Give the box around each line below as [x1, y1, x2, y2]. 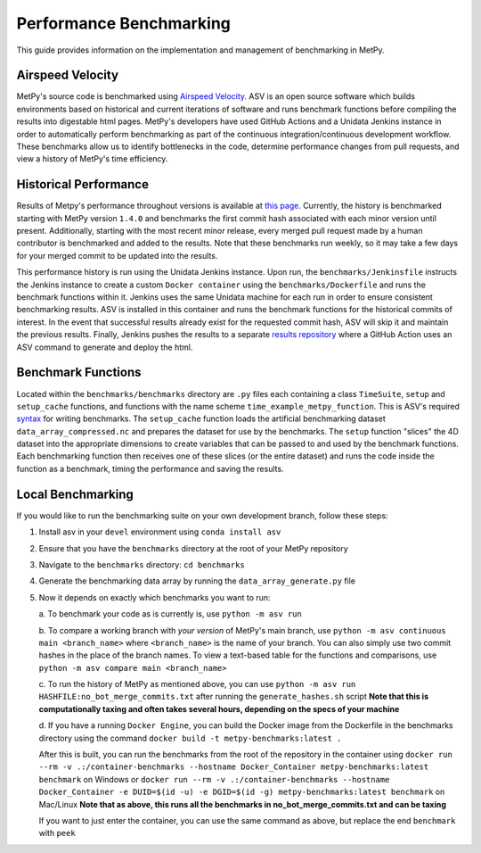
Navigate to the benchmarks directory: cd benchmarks [38, 559, 245, 570]
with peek [38, 828, 76, 839]
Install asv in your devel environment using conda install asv [38, 526, 281, 537]
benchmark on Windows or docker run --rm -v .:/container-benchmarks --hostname [38, 774, 390, 784]
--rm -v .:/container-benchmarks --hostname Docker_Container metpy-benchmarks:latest [38, 762, 429, 772]
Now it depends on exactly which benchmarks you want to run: [38, 592, 271, 602]
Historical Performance [16, 177, 149, 192]
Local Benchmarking [16, 486, 134, 501]
